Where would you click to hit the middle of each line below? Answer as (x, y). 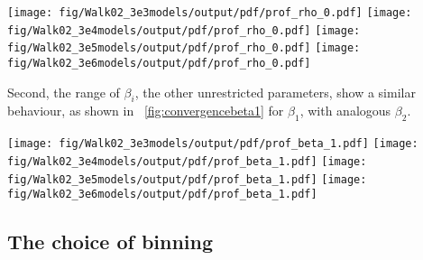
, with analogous (345, 111)
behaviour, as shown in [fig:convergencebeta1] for (146, 111)
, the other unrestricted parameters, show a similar (275, 92)
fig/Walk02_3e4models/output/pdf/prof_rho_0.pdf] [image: (184, 30)
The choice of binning (110, 241)
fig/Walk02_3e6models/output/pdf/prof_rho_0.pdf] (159, 63)
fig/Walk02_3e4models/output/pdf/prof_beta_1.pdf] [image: (187, 161)
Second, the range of (64, 92)
